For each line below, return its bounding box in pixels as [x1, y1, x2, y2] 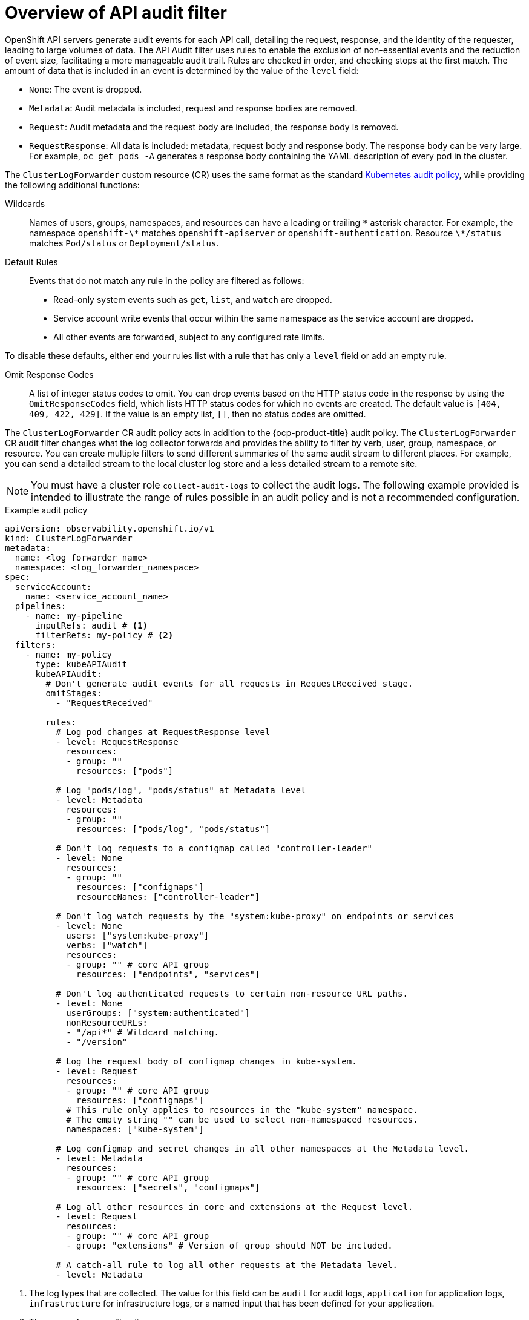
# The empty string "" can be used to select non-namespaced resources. [66, 1114, 418, 1124]
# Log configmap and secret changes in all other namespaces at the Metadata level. [56, 1143, 470, 1153]
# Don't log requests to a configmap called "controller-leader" [56, 843, 372, 853]
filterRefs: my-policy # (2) [35, 630, 174, 640]
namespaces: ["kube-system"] [66, 1124, 204, 1134]
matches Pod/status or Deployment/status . [29, 237, 219, 248]
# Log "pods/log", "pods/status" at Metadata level [56, 785, 306, 795]
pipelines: [15, 601, 67, 611]
